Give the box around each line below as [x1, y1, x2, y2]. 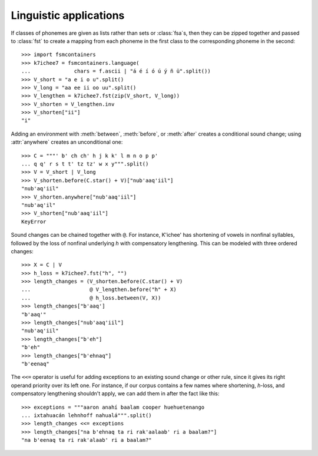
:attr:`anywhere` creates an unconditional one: [11, 138, 123, 146]
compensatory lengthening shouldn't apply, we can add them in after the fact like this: [11, 390, 220, 397]
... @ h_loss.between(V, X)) [21, 295, 161, 301]
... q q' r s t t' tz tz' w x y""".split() [21, 161, 149, 167]
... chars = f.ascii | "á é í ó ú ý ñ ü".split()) [21, 68, 211, 75]
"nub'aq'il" [21, 201, 56, 209]
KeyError [21, 218, 47, 225]
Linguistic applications [11, 9, 125, 22]
